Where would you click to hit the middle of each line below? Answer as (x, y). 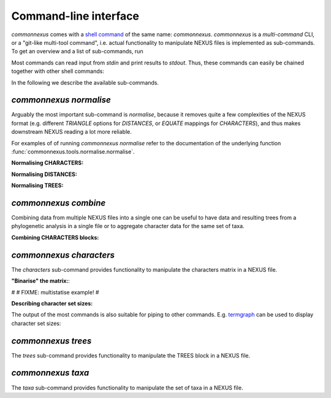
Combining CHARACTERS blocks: (55, 237)
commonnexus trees (51, 341)
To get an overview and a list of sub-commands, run (77, 52)
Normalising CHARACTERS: (48, 163)
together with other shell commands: (58, 71)
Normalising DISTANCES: (44, 174)
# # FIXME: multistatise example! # (55, 292)
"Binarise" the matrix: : (41, 281)
